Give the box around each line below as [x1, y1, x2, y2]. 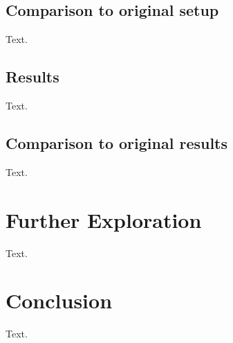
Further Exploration [6, 205, 202, 234]
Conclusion [6, 286, 113, 315]
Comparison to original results [6, 132, 228, 153]
